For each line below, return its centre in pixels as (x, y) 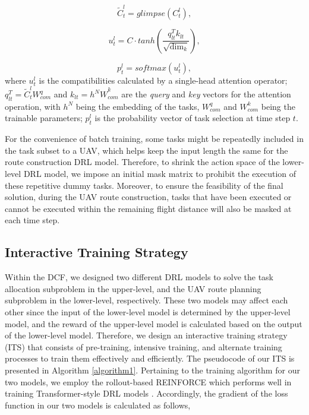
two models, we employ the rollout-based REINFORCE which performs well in (148, 381)
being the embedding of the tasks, (138, 106)
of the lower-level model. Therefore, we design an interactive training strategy (146, 335)
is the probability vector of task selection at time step (193, 118)
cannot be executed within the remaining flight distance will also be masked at (148, 208)
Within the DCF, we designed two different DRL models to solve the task (139, 277)
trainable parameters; (44, 118)
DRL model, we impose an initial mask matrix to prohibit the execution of (160, 173)
